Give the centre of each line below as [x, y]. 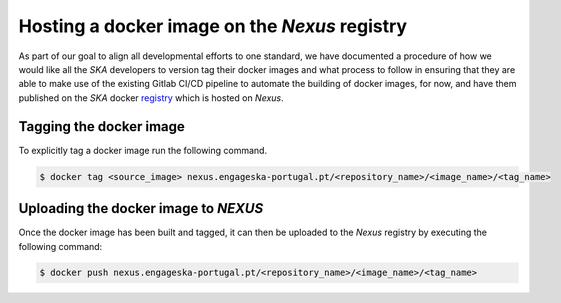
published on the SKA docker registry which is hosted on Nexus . [151, 97]
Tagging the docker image [101, 126]
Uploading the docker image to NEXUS [141, 208]
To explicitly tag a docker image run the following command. [143, 150]
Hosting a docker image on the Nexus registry [213, 26]
